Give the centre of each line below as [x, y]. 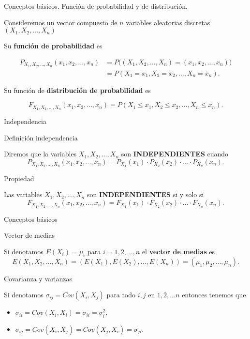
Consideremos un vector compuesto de [61, 22]
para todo [121, 295]
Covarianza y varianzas [38, 278]
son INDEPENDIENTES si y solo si [145, 194]
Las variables [23, 194]
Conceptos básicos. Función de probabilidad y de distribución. [96, 6]
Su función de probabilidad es [53, 46]
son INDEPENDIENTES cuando [175, 154]
